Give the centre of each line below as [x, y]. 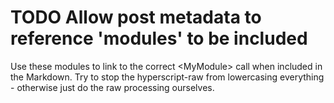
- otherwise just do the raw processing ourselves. [112, 87]
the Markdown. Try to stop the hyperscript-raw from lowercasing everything [167, 77]
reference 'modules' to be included [159, 38]
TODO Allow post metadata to [136, 17]
